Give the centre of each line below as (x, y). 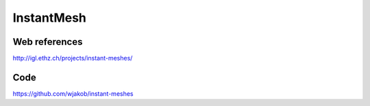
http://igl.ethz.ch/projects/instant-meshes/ (73, 58)
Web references (48, 42)
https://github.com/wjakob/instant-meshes (73, 93)
